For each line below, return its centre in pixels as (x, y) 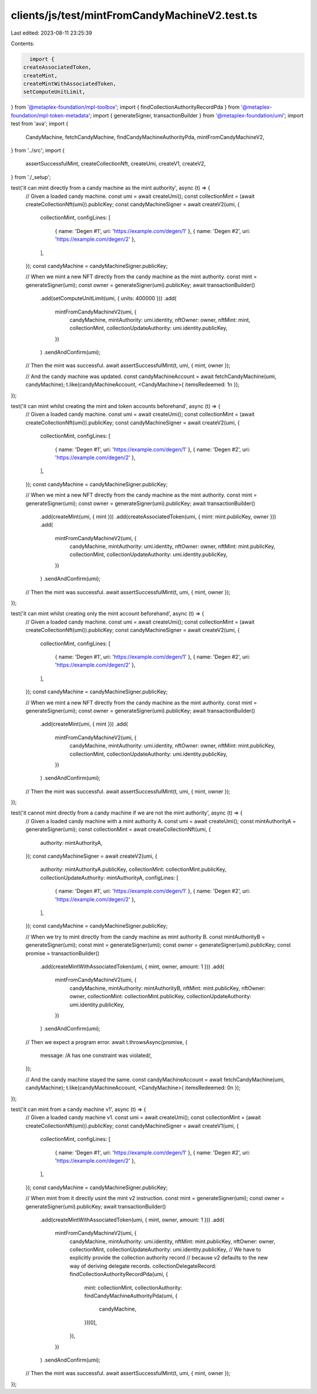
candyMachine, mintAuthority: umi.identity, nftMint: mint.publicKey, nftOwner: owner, (172, 1241)
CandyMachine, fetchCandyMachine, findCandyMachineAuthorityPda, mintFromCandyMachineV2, (145, 137)
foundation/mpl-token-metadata (50, 115)
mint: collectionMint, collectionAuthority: (133, 1287)
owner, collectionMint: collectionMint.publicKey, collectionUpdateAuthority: (161, 996)
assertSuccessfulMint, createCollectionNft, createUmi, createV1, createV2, (116, 164)
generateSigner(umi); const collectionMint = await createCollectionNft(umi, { (118, 829)
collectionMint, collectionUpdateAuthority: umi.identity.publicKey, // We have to (165, 1250)
